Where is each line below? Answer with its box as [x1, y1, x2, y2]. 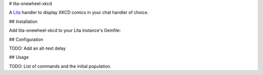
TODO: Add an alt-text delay [9, 45, 66, 51]
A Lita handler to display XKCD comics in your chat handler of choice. [9, 10, 149, 16]
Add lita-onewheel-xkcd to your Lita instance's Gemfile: [9, 27, 121, 34]
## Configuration [9, 37, 43, 42]
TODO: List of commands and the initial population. [9, 63, 112, 69]
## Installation [9, 19, 38, 24]
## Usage [9, 54, 29, 60]
